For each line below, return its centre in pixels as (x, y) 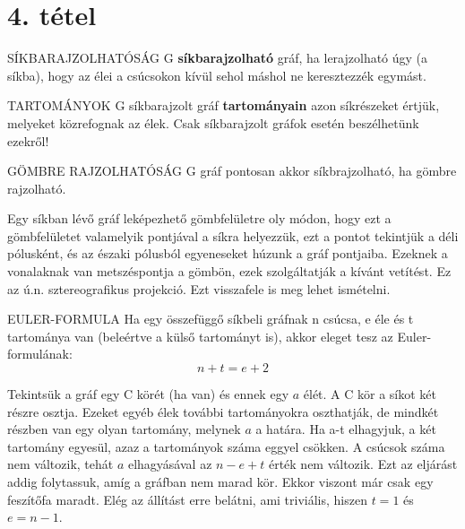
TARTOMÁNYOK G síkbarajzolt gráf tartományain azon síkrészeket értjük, (224, 105)
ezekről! (28, 140)
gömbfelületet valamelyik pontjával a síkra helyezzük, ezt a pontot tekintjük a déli (233, 235)
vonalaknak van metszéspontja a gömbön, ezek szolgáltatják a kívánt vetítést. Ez (229, 271)
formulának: (40, 354)
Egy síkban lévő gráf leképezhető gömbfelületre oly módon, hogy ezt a (199, 218)
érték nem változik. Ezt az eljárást (363, 464)
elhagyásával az (170, 464)
